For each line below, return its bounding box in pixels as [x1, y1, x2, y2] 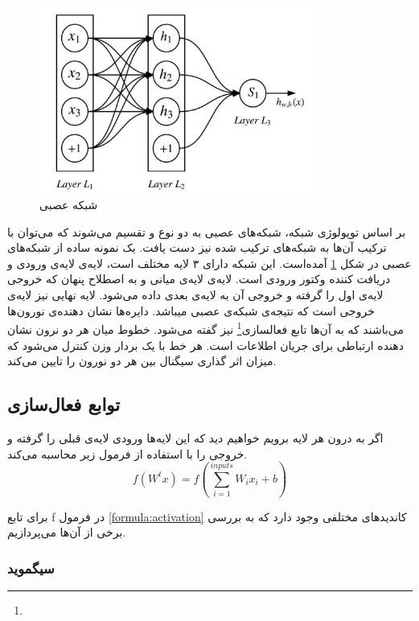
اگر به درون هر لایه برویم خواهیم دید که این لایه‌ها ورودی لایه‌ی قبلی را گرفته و [7, 429, 384, 446]
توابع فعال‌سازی [7, 392, 120, 417]
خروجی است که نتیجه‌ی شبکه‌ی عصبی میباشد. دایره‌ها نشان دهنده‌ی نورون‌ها [7, 302, 375, 319]
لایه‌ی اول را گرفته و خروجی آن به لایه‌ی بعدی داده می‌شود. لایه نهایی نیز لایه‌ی [7, 286, 384, 303]
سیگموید [7, 557, 55, 578]
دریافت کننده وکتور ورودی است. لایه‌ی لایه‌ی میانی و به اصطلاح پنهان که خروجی [7, 270, 391, 287]
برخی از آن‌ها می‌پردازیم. [7, 524, 126, 541]
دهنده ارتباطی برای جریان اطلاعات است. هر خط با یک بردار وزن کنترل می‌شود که [7, 336, 404, 353]
